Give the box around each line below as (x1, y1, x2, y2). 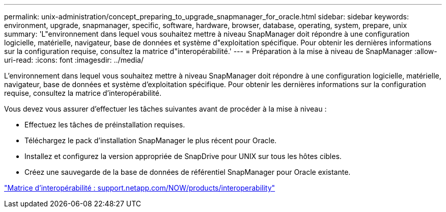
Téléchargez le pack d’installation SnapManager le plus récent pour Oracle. (24, 136, 277, 145)
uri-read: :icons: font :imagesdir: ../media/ (4, 56, 144, 64)
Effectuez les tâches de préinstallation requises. (24, 120, 185, 129)
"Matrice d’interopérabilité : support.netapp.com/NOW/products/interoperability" (4, 183, 275, 192)
